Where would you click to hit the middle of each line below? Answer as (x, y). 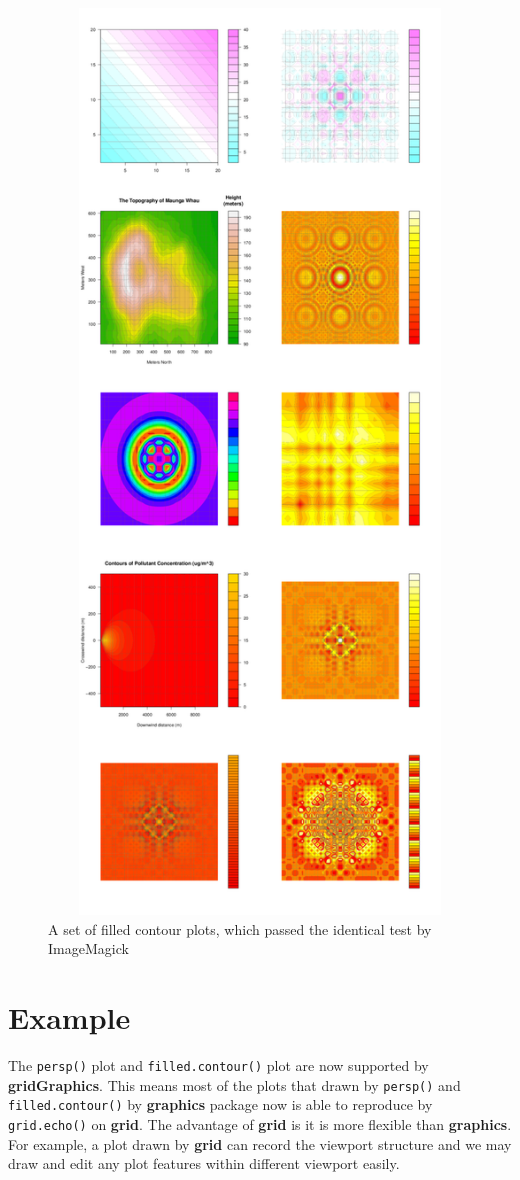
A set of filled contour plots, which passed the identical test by (240, 928)
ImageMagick (88, 948)
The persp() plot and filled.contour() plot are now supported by (218, 1064)
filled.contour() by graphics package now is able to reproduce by (220, 1104)
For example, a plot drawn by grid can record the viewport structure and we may (260, 1143)
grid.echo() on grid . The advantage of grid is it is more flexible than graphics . (260, 1123)
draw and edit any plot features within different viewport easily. (204, 1163)
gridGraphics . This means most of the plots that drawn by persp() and (234, 1084)
